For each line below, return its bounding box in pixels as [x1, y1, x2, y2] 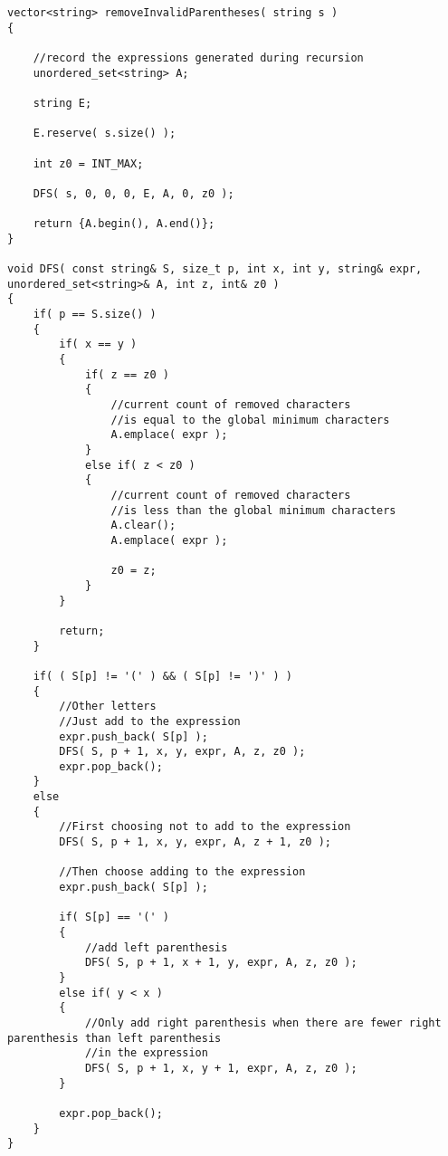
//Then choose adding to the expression [59, 865, 306, 879]
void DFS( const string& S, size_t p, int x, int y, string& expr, [7, 263, 423, 276]
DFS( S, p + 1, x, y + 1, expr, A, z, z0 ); [84, 1061, 357, 1075]
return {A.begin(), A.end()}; [33, 217, 215, 231]
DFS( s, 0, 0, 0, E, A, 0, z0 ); [33, 186, 234, 200]
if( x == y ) [59, 338, 138, 351]
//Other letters [59, 700, 157, 713]
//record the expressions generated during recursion [33, 51, 364, 64]
